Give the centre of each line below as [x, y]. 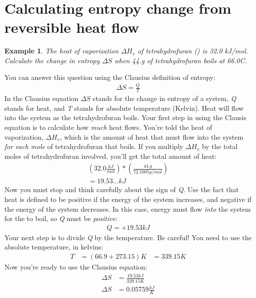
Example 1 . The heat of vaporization [62, 51]
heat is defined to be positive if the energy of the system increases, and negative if [128, 199]
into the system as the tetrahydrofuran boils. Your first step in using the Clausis [126, 117]
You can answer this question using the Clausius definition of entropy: [110, 77]
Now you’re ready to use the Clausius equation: [76, 267]
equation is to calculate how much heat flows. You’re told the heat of [108, 127]
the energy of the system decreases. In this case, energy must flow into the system [128, 209]
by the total [220, 146]
